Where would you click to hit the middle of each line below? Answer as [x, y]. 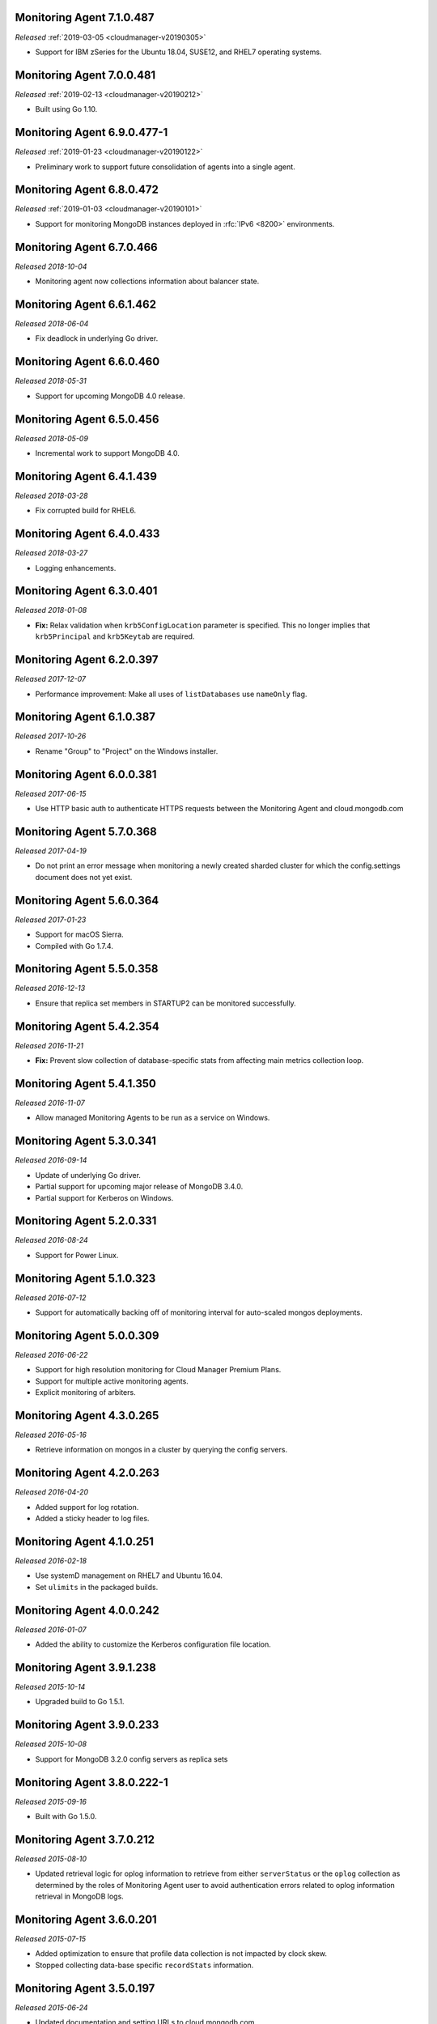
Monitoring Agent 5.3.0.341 [86, 1141]
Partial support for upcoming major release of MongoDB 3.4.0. [139, 1187]
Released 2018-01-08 [51, 610]
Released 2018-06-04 [52, 323]
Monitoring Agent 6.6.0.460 [87, 361]
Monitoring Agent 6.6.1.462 [86, 304]
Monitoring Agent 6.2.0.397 [87, 660]
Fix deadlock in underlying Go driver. [97, 338]
